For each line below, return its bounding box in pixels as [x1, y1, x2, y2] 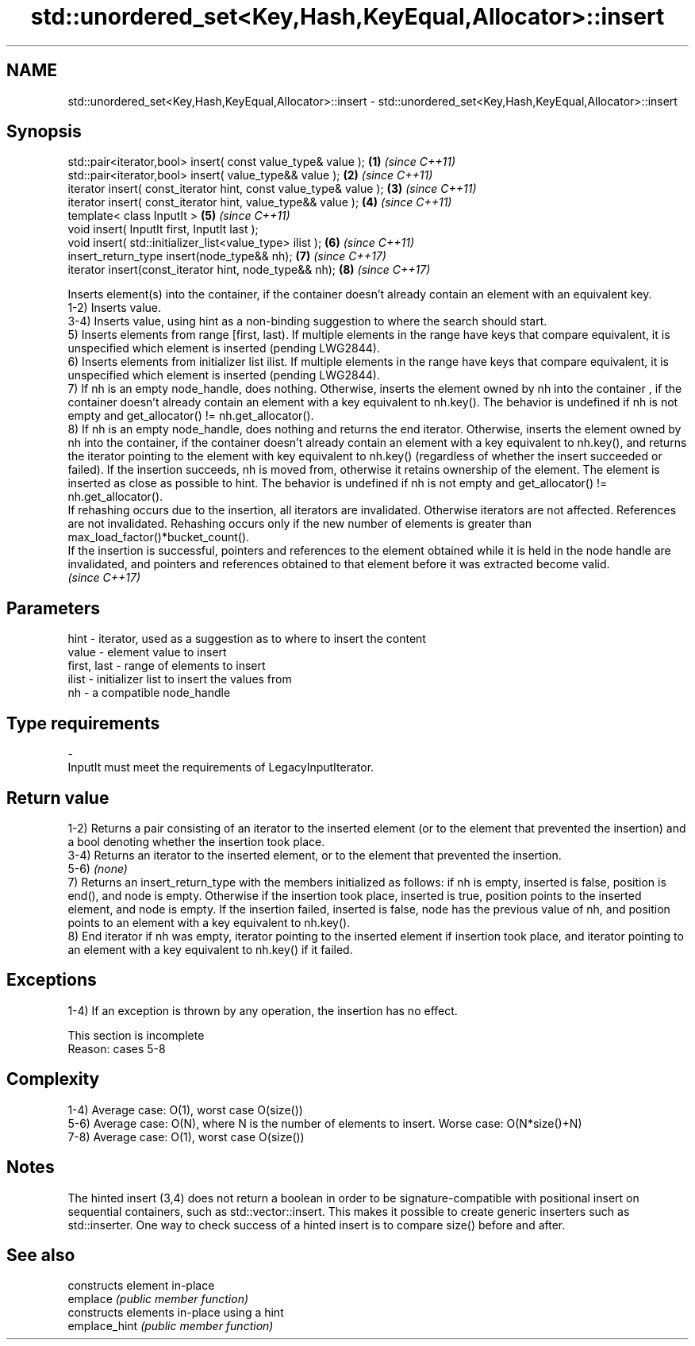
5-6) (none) [67, 861, 128, 875]
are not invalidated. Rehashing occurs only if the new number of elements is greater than [67, 517, 532, 531]
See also [6, 1244, 75, 1265]
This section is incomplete [67, 1028, 205, 1042]
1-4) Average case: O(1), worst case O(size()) [67, 1102, 303, 1117]
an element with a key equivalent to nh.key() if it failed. [67, 942, 353, 956]
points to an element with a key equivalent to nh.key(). [67, 915, 351, 929]
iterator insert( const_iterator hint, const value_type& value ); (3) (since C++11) [67, 182, 477, 196]
